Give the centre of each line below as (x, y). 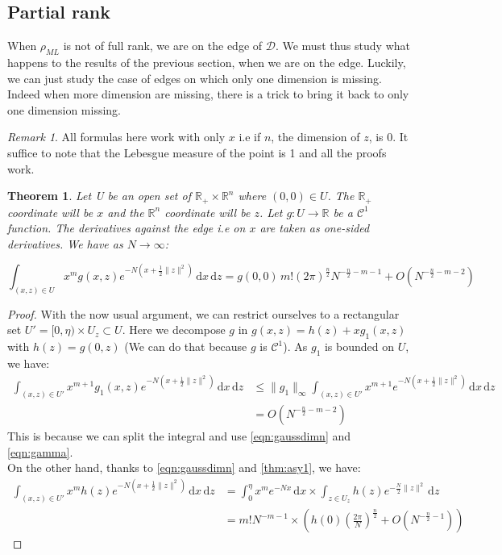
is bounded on (359, 346)
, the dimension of (315, 137)
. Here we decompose (174, 330)
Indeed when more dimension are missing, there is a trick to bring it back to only (208, 94)
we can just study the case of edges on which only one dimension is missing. (195, 78)
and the (126, 212)
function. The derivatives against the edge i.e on (127, 228)
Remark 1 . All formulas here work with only (116, 137)
